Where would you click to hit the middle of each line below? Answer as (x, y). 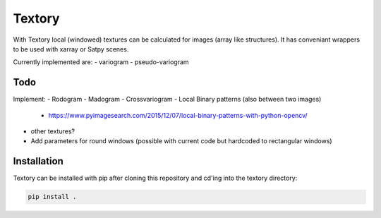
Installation (38, 161)
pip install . (52, 197)
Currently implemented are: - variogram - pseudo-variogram (101, 62)
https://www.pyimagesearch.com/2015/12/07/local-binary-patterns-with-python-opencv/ (178, 115)
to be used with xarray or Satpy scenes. (71, 49)
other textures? (53, 131)
